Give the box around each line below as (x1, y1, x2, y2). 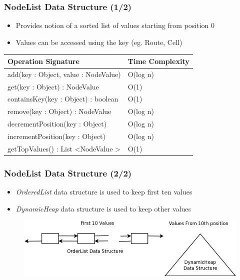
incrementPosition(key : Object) (7, 130, 105, 141)
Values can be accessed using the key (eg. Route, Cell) (15, 36, 182, 47)
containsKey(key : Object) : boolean (7, 93, 118, 104)
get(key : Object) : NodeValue (7, 81, 99, 91)
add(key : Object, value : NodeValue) (7, 68, 121, 79)
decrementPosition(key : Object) (7, 118, 107, 129)
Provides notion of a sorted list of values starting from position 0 (15, 20, 214, 30)
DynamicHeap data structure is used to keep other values (15, 203, 191, 213)
